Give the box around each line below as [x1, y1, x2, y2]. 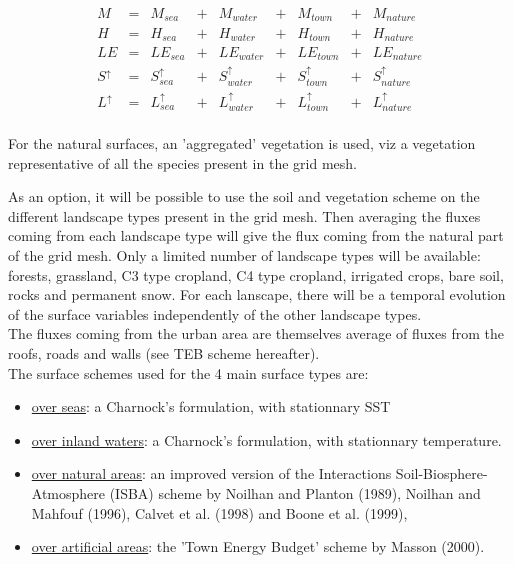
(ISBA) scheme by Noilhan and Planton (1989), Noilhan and [109, 482, 481, 503]
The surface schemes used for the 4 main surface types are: [8, 362, 369, 383]
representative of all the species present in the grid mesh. [8, 152, 357, 173]
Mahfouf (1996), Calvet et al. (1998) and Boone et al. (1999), [31, 502, 408, 523]
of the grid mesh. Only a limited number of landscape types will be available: [8, 244, 481, 265]
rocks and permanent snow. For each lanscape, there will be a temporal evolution [8, 284, 506, 305]
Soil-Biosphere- [395, 463, 488, 484]
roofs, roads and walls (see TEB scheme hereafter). [8, 342, 320, 363]
